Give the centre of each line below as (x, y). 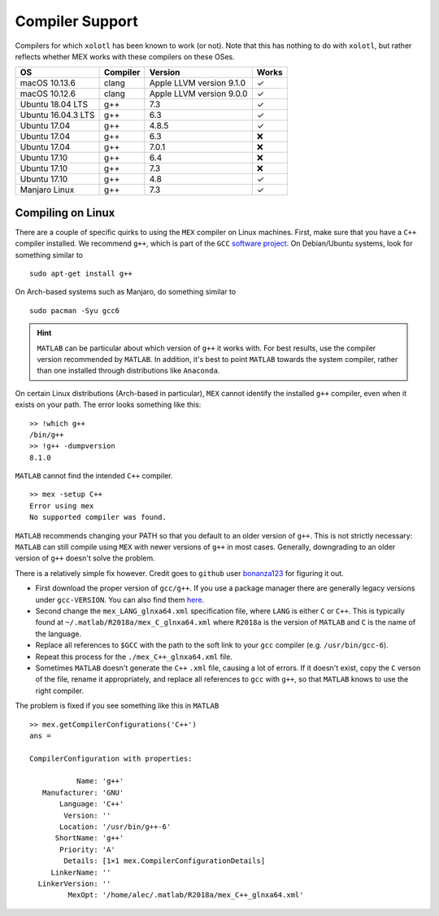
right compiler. (60, 691)
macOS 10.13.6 (48, 83)
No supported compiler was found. (98, 517)
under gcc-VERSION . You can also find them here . (120, 600)
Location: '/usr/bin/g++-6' (115, 827)
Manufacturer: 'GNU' (83, 792)
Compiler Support (76, 21)
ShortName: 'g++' (89, 838)
